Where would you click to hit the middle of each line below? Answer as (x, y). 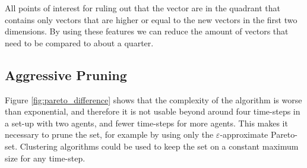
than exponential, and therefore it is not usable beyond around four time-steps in (153, 111)
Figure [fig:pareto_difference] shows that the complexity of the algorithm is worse (153, 99)
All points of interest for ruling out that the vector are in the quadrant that (143, 8)
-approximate (244, 134)
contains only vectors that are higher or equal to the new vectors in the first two (151, 19)
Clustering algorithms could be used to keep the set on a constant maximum (159, 146)
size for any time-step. (45, 158)
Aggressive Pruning (66, 75)
